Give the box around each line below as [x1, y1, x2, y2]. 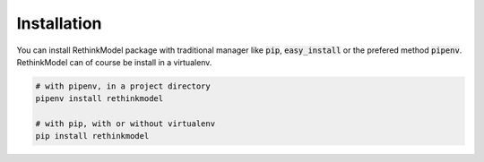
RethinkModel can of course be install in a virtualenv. [16, 56, 212, 67]
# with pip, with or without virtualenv [35, 119, 215, 129]
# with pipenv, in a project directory [35, 81, 211, 91]
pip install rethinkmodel [35, 131, 150, 141]
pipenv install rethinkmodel [35, 94, 164, 104]
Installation [16, 13, 102, 33]
